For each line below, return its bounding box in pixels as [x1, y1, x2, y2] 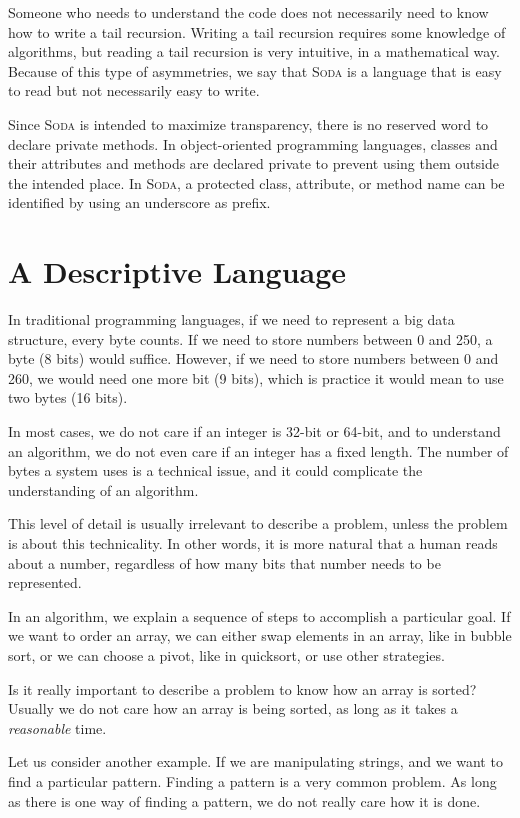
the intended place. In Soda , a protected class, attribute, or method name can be [8, 172, 505, 193]
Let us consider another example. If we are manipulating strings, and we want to [8, 751, 503, 772]
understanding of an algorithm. [8, 479, 199, 500]
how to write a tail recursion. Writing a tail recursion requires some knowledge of [8, 21, 506, 42]
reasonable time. [8, 717, 107, 738]
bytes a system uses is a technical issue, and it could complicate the [8, 460, 423, 481]
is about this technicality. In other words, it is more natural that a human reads [8, 533, 498, 553]
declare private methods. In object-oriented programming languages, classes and [8, 133, 498, 154]
